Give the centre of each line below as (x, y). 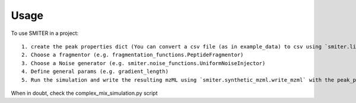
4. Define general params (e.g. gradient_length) (95, 72)
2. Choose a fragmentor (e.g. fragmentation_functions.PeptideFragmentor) (133, 55)
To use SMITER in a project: (45, 33)
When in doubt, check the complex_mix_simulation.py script (84, 93)
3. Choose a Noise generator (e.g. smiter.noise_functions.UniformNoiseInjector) (144, 63)
